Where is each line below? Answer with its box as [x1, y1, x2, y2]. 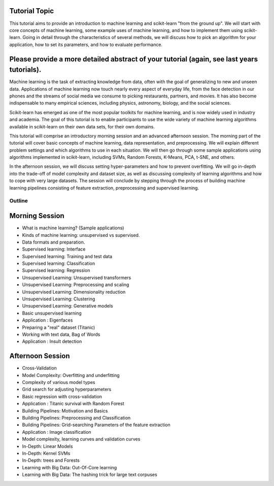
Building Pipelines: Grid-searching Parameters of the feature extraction [22, 422, 170, 428]
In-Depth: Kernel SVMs [22, 450, 71, 456]
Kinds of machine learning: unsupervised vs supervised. [22, 232, 140, 238]
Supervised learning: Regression [22, 267, 90, 273]
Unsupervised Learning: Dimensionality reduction [22, 289, 126, 295]
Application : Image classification [22, 429, 91, 435]
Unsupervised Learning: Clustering [22, 296, 95, 302]
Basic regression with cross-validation [22, 393, 102, 399]
